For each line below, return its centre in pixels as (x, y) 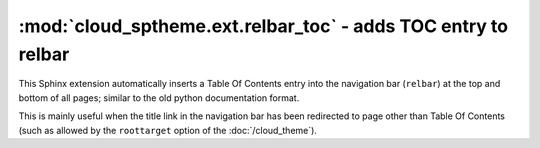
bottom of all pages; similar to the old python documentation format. (159, 97)
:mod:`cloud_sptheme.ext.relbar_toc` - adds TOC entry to (263, 26)
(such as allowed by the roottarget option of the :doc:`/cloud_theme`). (167, 130)
